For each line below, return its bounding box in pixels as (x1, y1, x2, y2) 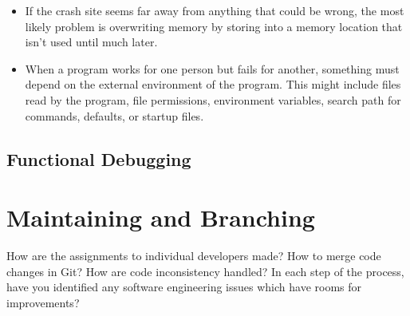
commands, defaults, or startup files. (25, 107, 204, 124)
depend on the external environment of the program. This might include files (25, 76, 401, 93)
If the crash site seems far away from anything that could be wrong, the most (25, 2, 404, 18)
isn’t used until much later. (25, 34, 158, 50)
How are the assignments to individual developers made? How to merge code (6, 247, 381, 264)
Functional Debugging (6, 146, 191, 171)
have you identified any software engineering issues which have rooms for (6, 278, 362, 295)
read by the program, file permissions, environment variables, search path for (25, 91, 401, 108)
